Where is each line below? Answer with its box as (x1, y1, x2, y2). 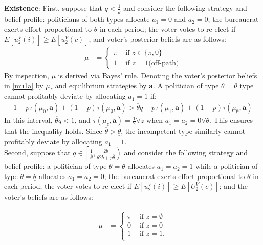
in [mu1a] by (4, 80, 43, 91)
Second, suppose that (4, 147, 71, 158)
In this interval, (4, 115, 53, 125)
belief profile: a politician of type (4, 161, 107, 171)
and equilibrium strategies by (55, 80, 147, 91)
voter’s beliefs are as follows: (4, 192, 93, 203)
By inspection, (4, 70, 49, 81)
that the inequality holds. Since (4, 126, 102, 137)
